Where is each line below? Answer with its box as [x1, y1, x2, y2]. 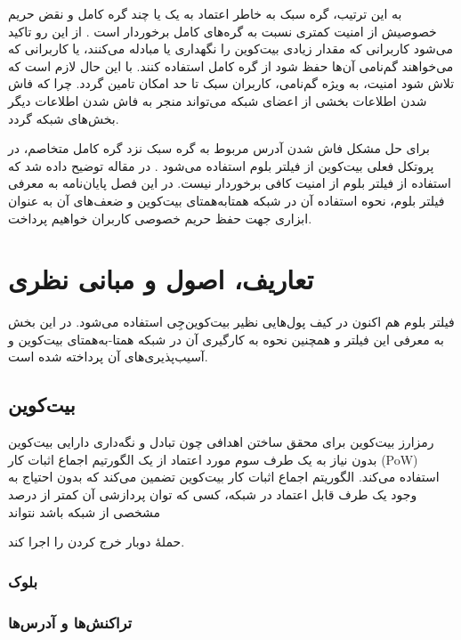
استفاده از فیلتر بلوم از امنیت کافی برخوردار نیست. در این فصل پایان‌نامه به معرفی [8, 174, 451, 192]
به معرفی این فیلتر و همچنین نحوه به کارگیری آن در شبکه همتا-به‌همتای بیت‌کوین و [8, 329, 444, 348]
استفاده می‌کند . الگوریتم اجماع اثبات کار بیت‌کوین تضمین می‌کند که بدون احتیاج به [8, 467, 440, 486]
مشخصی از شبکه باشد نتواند [8, 502, 161, 521]
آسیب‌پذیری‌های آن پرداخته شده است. [8, 347, 208, 366]
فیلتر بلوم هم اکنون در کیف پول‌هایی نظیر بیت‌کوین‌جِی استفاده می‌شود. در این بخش [8, 312, 455, 331]
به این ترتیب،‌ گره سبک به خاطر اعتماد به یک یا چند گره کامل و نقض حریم [8, 4, 402, 22]
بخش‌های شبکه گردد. [8, 109, 119, 127]
